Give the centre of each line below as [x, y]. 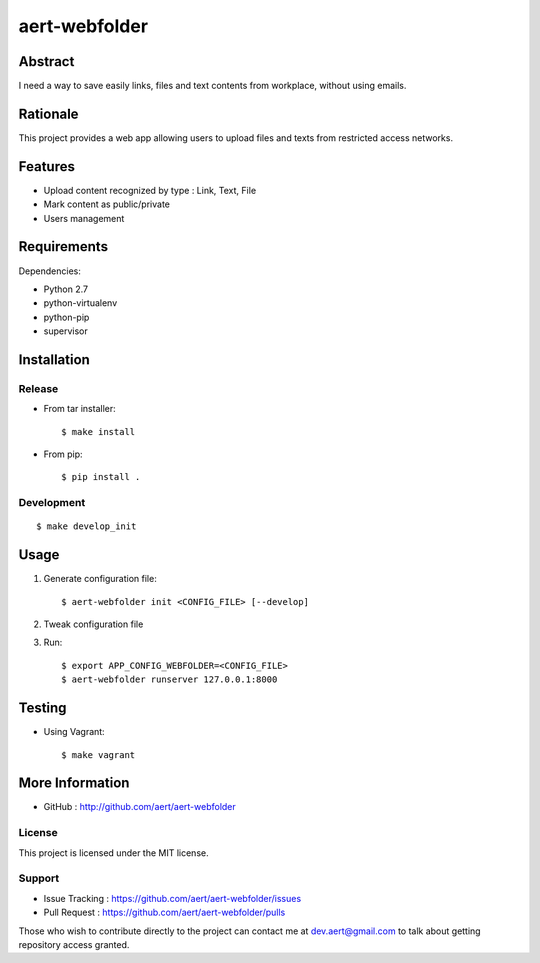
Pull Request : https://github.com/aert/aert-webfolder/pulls [164, 912]
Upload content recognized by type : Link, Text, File [150, 190]
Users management [84, 218]
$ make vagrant [98, 754]
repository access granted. [74, 944]
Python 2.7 [66, 289]
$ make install [98, 431]
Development [52, 503]
